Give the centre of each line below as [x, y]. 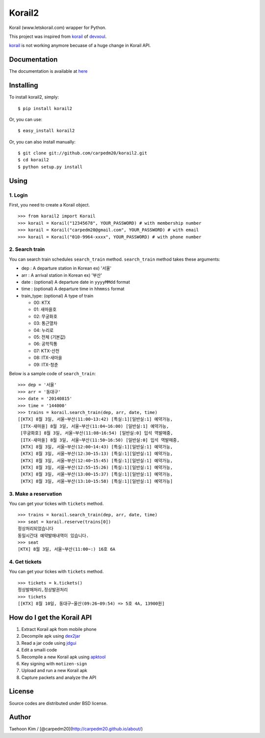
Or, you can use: [26, 119]
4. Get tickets [25, 562]
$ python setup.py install [50, 167]
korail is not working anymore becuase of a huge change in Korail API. [80, 45]
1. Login [18, 195]
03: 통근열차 [45, 323]
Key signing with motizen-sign [54, 663]
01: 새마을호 [45, 309]
